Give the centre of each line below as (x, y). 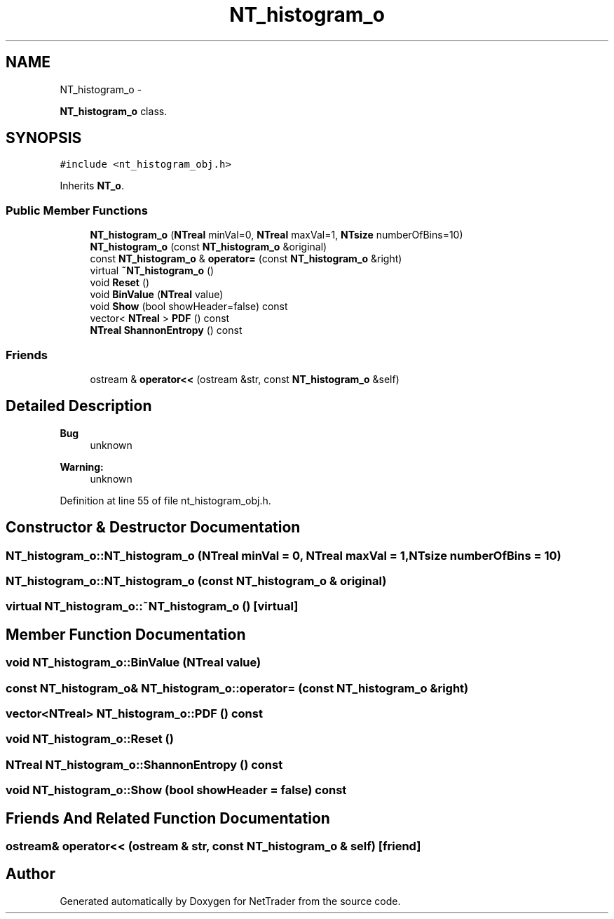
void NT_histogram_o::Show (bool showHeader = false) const (176, 790)
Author (30, 874)
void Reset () (120, 283)
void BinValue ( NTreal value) (157, 295)
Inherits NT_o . (92, 186)
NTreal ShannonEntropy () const (166, 330)
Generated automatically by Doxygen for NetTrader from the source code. (230, 901)
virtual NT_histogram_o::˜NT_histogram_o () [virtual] (152, 606)
